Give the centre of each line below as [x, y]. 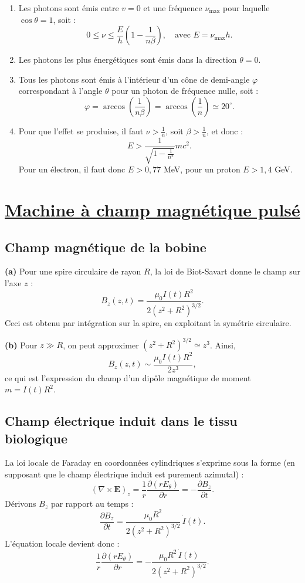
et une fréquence [173, 8]
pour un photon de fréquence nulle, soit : [185, 91]
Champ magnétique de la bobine [106, 247]
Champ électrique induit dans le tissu [121, 421]
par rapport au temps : [92, 503]
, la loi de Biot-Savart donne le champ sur [225, 271]
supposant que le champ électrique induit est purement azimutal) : [124, 474]
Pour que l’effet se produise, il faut [81, 131]
